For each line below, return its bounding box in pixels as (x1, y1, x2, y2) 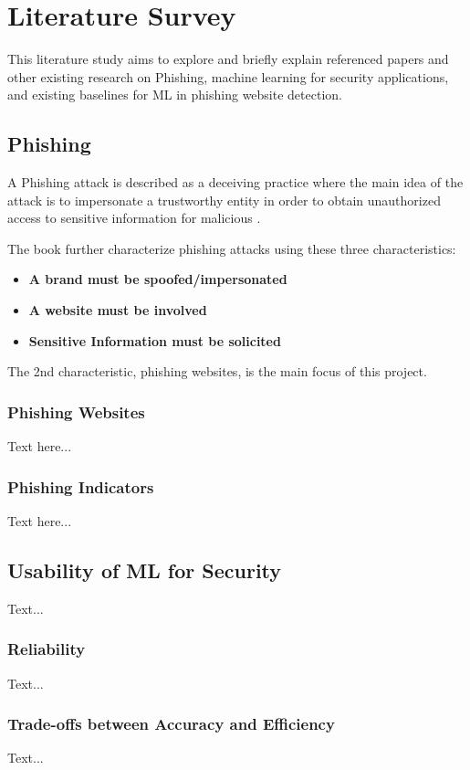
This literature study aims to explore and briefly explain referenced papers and (7, 49, 449, 69)
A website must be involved (28, 301, 207, 320)
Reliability (7, 638, 86, 660)
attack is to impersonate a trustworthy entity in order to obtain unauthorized (7, 190, 441, 209)
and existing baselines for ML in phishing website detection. (7, 85, 342, 104)
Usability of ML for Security (7, 555, 282, 584)
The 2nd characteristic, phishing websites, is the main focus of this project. (7, 362, 427, 381)
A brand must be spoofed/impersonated (28, 269, 287, 289)
